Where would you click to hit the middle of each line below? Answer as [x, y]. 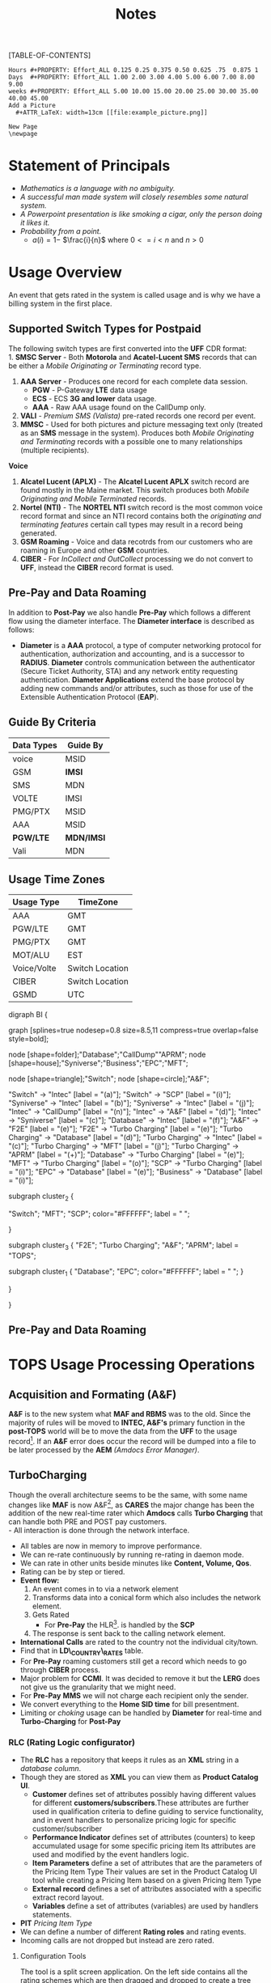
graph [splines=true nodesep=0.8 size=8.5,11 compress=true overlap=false [133, 1030]
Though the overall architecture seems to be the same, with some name [128, 1494]
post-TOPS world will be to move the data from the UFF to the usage [123, 1431]
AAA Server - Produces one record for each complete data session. [134, 381]
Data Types [35, 745]
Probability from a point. [61, 231]
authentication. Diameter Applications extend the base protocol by [132, 680]
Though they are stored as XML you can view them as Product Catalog [139, 1777]
